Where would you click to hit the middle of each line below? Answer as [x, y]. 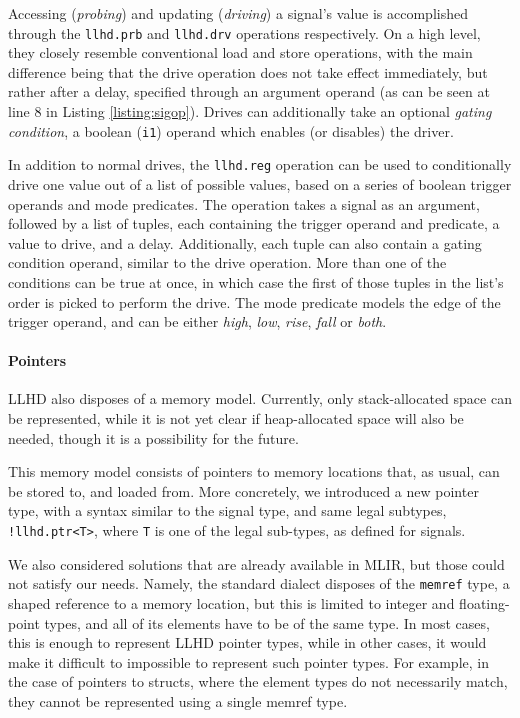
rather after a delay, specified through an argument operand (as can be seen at [249, 91]
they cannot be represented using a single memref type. [178, 700]
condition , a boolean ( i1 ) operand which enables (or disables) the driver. [231, 130]
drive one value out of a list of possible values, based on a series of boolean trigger [260, 183]
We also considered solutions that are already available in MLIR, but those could [256, 563]
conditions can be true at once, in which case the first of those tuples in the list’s [256, 281]
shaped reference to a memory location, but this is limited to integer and [231, 602]
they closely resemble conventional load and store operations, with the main [240, 52]
